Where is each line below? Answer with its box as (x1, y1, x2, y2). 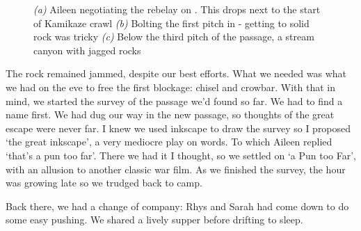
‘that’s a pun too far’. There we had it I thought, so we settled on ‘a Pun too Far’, (6, 148, 356, 162)
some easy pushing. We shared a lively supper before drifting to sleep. (6, 212, 303, 227)
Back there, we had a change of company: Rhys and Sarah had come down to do (6, 198, 349, 213)
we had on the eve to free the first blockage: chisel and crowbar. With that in (6, 79, 335, 94)
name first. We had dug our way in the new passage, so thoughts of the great (6, 107, 335, 122)
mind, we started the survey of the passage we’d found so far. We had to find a (6, 93, 343, 108)
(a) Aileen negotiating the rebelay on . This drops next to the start (33, 2, 321, 16)
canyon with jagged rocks (33, 42, 141, 57)
